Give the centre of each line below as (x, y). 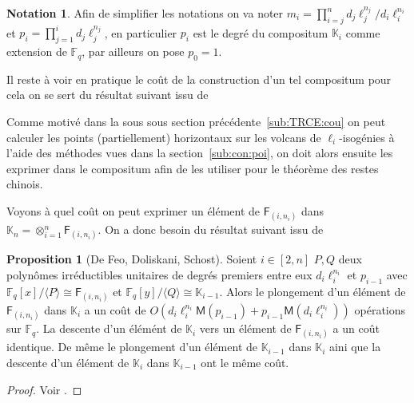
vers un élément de (245, 328)
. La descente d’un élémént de (109, 328)
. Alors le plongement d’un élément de (312, 291)
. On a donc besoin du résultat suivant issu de (211, 229)
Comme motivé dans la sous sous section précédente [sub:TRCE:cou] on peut (196, 122)
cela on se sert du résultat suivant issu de (107, 95)
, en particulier (141, 32)
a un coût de (115, 310)
